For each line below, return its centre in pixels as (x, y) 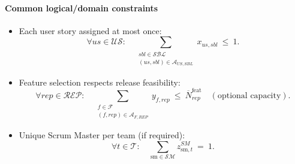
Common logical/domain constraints (82, 7)
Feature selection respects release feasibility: (100, 82)
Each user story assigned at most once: (90, 30)
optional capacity (249, 95)
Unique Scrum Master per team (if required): (102, 134)
